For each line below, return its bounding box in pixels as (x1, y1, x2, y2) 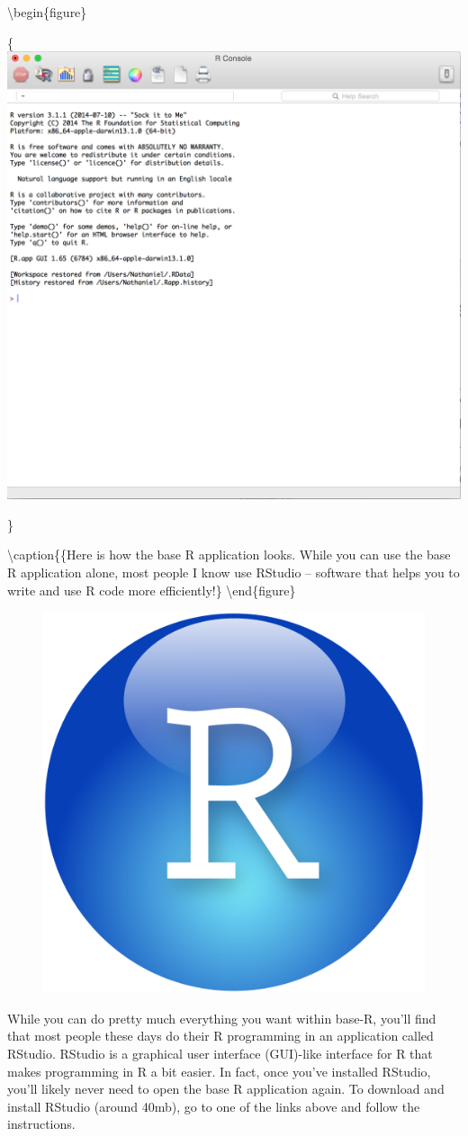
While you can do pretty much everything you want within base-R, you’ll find (7, 1008, 436, 1027)
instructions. (7, 1114, 76, 1133)
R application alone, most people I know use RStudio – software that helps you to (7, 563, 460, 582)
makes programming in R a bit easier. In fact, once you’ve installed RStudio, (7, 1061, 431, 1080)
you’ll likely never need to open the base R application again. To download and (7, 1079, 445, 1098)
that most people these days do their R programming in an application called (7, 1026, 434, 1045)
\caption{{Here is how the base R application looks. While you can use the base (7, 545, 451, 564)
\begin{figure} (7, 3, 87, 21)
